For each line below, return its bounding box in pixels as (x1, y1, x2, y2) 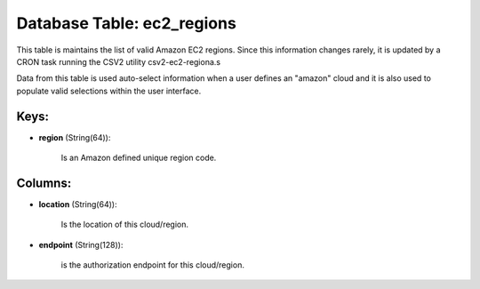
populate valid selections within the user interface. (16, 85, 202, 96)
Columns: (16, 175, 72, 190)
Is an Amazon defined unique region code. (60, 152, 217, 164)
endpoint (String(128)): (38, 239, 124, 250)
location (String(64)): (38, 198, 117, 209)
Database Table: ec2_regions (16, 13, 237, 33)
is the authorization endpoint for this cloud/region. (60, 260, 244, 270)
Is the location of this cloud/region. (60, 219, 189, 230)
